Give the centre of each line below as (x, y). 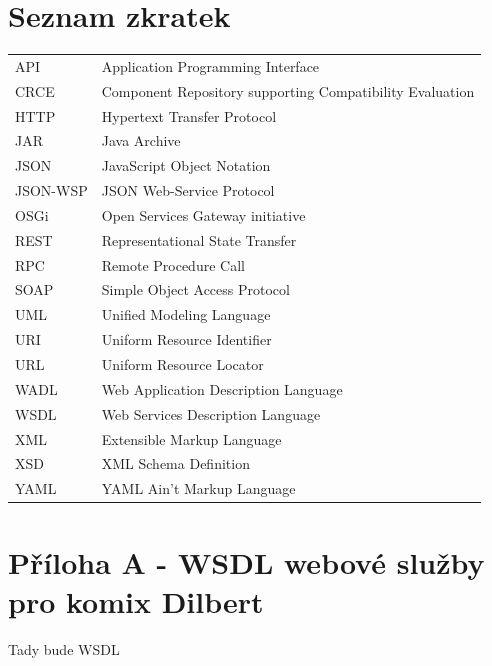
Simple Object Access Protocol (195, 289)
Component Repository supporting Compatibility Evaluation (288, 90)
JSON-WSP (51, 190)
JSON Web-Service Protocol (188, 190)
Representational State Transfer (199, 239)
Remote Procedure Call (173, 264)
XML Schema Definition (175, 463)
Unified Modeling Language (186, 314)
